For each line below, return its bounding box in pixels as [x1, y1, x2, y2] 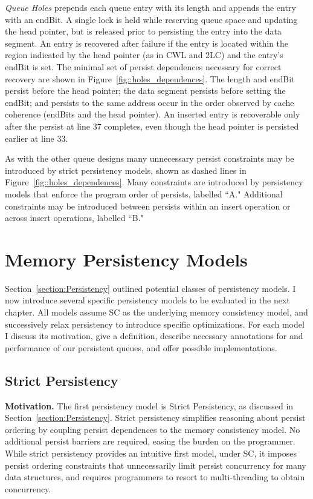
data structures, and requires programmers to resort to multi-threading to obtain [5, 471, 305, 483]
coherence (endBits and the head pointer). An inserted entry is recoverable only [5, 108, 300, 121]
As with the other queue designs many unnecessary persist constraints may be [5, 152, 294, 165]
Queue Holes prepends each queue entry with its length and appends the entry [5, 1, 296, 13]
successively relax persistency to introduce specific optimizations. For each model [5, 317, 305, 330]
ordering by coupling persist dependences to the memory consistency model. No [5, 423, 300, 435]
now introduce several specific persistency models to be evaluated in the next [5, 294, 290, 306]
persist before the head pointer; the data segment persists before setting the [5, 84, 286, 97]
